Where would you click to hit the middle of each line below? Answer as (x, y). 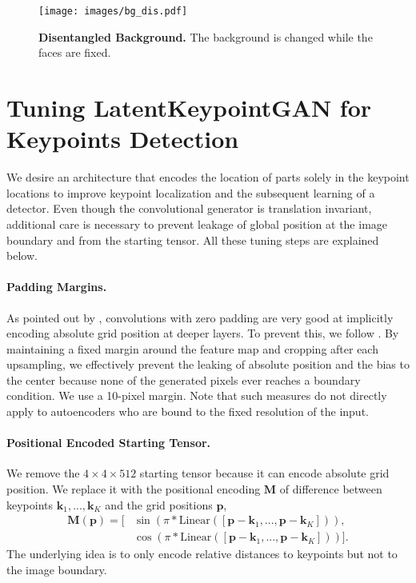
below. (22, 256)
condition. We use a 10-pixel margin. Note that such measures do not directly (197, 395)
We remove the (43, 473)
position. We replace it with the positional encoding (134, 489)
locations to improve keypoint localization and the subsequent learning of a (191, 192)
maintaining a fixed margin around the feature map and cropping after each (192, 348)
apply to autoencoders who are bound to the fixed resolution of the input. (188, 411)
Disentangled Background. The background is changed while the (206, 36)
